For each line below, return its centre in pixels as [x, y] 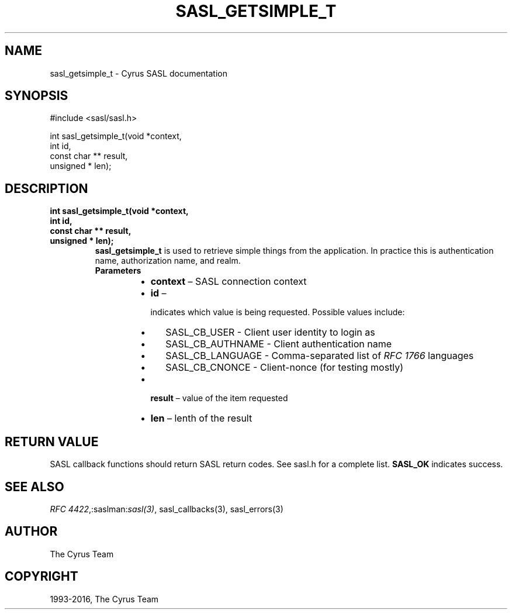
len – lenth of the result [201, 418]
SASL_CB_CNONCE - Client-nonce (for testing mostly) [285, 368]
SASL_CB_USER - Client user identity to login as [270, 332]
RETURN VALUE [52, 441]
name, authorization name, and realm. [168, 261]
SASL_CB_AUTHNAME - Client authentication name [279, 344]
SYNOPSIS [37, 96]
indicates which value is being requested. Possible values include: [278, 312]
